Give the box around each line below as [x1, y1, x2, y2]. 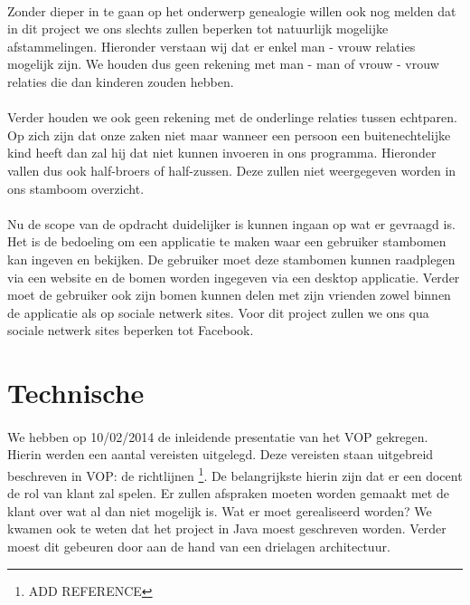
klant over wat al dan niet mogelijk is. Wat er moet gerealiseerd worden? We [7, 501, 432, 520]
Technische [7, 374, 145, 411]
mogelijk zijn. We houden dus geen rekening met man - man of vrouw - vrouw [7, 54, 439, 73]
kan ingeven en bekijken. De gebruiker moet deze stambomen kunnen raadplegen [7, 249, 456, 268]
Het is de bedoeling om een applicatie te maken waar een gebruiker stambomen [7, 232, 446, 251]
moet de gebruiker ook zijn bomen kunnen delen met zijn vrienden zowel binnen [7, 285, 451, 304]
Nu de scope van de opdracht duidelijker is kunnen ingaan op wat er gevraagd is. [7, 214, 456, 233]
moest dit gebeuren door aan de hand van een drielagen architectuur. [7, 537, 390, 556]
